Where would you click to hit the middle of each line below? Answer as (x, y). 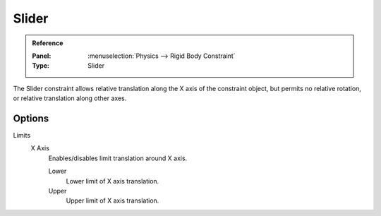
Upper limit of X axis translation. (113, 200)
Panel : (42, 56)
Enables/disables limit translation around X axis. (118, 158)
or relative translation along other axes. (70, 98)
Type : (41, 66)
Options (31, 118)
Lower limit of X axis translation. (113, 181)
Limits (22, 136)
